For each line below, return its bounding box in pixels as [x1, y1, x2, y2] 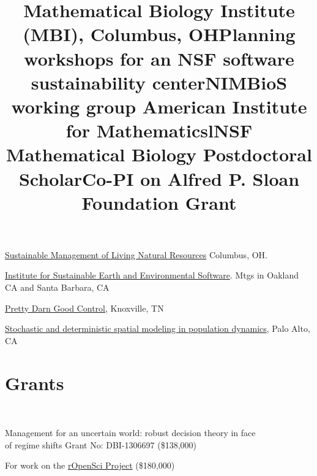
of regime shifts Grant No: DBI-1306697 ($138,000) [5, 438, 196, 451]
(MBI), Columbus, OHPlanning [23, 21, 296, 47]
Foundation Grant [81, 190, 237, 215]
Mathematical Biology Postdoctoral [6, 142, 312, 167]
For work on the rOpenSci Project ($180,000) [5, 459, 175, 472]
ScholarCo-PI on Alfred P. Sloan [18, 166, 300, 191]
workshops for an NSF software [24, 45, 294, 71]
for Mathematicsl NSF [65, 118, 253, 143]
